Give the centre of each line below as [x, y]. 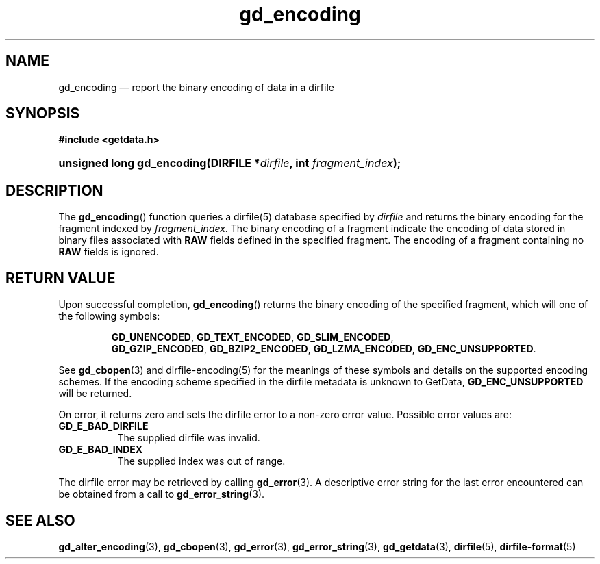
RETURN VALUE [61, 278]
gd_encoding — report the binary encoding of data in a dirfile [196, 87]
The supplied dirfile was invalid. [189, 438]
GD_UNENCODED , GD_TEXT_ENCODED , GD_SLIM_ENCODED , [252, 337]
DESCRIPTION [54, 190]
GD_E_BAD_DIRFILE [103, 426]
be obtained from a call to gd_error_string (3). [162, 494]
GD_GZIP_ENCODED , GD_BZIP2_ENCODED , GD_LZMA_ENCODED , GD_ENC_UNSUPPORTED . [324, 349]
